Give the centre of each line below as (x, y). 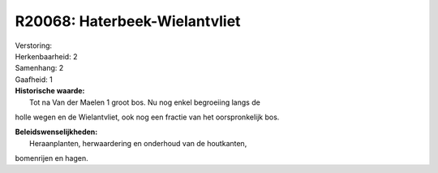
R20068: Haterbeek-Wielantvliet (128, 21)
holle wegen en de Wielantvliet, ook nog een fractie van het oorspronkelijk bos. (147, 117)
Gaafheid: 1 (34, 79)
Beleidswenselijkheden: (56, 132)
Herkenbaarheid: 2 (46, 56)
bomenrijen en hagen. (52, 158)
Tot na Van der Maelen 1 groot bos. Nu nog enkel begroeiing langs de (145, 102)
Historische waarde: (50, 91)
